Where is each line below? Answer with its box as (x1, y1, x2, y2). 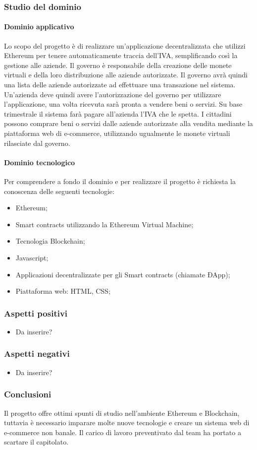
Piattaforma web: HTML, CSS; (15, 286, 110, 296)
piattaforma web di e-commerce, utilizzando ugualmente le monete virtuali (4, 128, 230, 138)
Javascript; (15, 252, 49, 262)
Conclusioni (4, 388, 51, 400)
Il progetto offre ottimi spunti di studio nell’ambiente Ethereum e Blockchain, (4, 407, 240, 418)
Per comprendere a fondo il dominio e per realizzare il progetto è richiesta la (4, 176, 236, 186)
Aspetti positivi (4, 307, 68, 319)
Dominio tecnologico (4, 157, 75, 167)
